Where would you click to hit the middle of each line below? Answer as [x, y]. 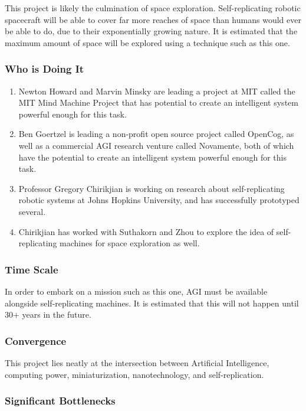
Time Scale [32, 269]
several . [32, 211]
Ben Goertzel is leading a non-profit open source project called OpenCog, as [156, 134]
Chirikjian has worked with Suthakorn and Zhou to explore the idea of [146, 231]
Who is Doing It [45, 69]
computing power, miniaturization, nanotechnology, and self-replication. [134, 374]
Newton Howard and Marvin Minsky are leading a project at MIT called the [157, 91]
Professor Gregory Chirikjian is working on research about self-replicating [152, 188]
